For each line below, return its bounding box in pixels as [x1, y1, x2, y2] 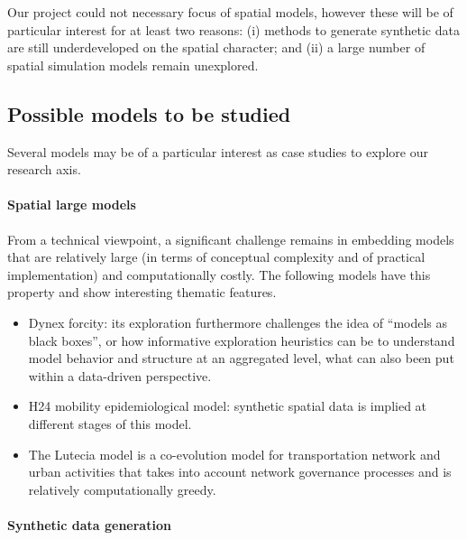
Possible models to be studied [7, 99, 291, 127]
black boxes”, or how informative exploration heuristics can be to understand [28, 331, 455, 349]
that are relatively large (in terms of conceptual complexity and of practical [7, 247, 426, 266]
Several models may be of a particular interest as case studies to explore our [7, 142, 428, 161]
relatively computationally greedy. [28, 479, 216, 498]
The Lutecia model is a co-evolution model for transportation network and [28, 444, 441, 463]
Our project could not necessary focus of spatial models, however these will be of [7, 3, 453, 21]
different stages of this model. [28, 414, 192, 433]
